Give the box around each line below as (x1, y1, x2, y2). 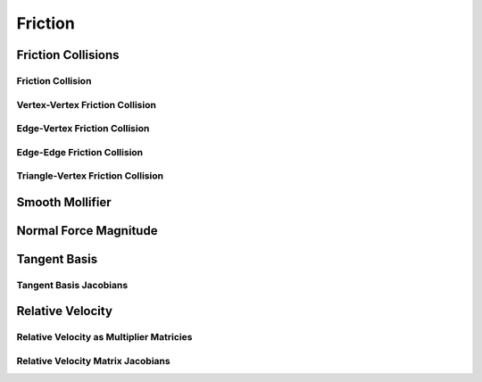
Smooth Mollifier (16, 195, 112, 210)
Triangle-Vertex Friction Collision (16, 170, 164, 182)
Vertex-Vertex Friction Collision (16, 98, 156, 111)
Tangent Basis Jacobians (16, 278, 129, 291)
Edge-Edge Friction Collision (16, 145, 144, 158)
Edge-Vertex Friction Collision (16, 122, 150, 135)
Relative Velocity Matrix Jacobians (16, 354, 170, 367)
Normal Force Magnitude (16, 223, 158, 238)
